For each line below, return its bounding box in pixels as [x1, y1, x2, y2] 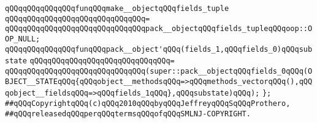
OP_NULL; [5, 34, 40, 43]
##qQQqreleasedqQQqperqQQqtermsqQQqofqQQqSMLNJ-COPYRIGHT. [5, 109, 251, 118]
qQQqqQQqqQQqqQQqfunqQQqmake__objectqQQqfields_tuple [5, 4, 229, 13]
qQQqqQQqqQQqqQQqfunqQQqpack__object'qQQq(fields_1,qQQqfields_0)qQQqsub [5, 44, 313, 54]
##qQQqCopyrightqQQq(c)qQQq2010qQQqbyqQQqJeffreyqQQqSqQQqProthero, [5, 99, 291, 108]
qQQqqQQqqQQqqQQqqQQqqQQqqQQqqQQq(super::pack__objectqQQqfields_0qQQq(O [5, 66, 313, 76]
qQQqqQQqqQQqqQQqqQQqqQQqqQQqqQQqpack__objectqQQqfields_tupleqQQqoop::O [5, 24, 313, 33]
